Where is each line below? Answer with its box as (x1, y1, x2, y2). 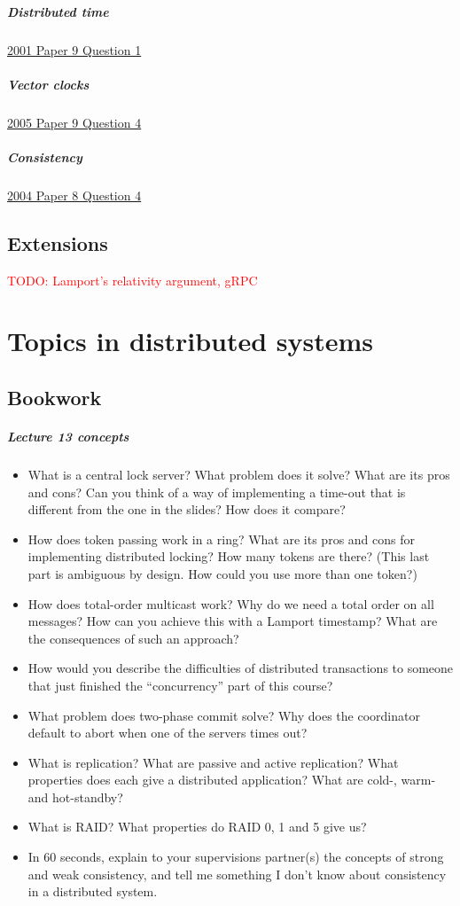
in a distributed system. (27, 882, 158, 901)
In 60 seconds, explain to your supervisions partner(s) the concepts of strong (27, 847, 444, 866)
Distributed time (7, 2, 109, 20)
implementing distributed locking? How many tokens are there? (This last (27, 547, 430, 566)
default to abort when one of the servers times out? (27, 723, 308, 742)
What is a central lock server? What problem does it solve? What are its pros (27, 465, 450, 483)
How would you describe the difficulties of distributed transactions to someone (27, 659, 454, 677)
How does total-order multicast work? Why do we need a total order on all (27, 594, 434, 613)
